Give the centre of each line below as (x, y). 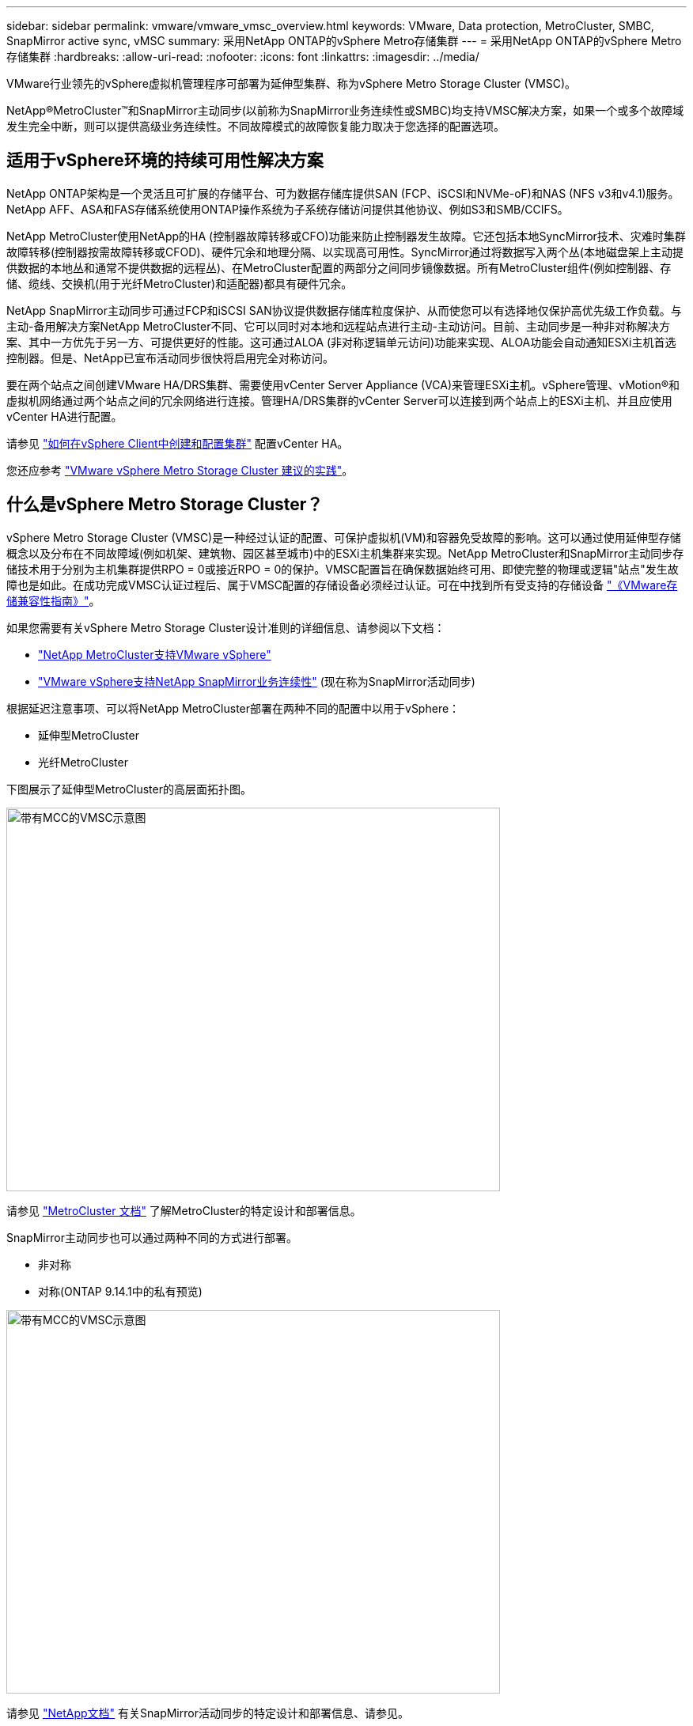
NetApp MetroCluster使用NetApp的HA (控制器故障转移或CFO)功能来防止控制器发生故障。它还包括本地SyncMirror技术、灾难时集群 (346, 236)
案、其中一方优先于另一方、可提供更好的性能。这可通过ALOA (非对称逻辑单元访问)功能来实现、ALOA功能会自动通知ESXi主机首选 (341, 342)
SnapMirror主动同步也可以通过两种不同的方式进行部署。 (152, 1237)
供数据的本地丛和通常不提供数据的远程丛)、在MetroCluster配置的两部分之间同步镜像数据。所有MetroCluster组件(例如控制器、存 (339, 267)
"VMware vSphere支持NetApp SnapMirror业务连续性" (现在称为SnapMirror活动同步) (257, 681)
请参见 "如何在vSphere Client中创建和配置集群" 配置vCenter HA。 (178, 443)
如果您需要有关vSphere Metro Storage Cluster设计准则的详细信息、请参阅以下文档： (226, 627)
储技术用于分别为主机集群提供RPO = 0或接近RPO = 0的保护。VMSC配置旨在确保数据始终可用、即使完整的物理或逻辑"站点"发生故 (343, 569)
